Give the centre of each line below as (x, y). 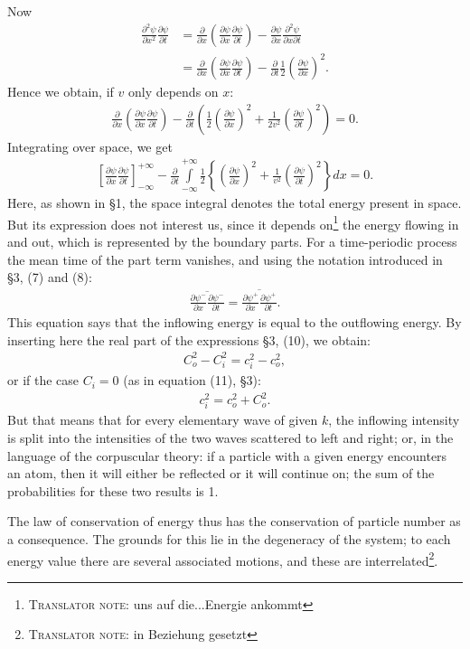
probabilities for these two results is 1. (113, 490)
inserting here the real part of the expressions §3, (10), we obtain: (189, 339)
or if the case (43, 380)
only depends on (173, 92)
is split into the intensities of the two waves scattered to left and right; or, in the (230, 438)
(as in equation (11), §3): (192, 380)
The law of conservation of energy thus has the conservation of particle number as (234, 521)
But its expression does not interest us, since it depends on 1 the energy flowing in (233, 222)
